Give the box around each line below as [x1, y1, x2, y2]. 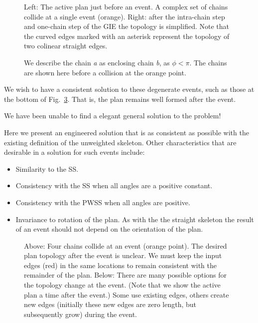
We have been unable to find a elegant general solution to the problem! [4, 110, 221, 121]
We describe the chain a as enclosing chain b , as [24, 57, 170, 67]
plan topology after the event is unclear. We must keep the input [24, 250, 222, 261]
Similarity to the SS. [15, 163, 79, 174]
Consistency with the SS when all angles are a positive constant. [15, 180, 213, 191]
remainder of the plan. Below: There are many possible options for [24, 270, 227, 280]
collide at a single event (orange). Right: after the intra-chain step [24, 11, 225, 21]
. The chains [189, 57, 227, 67]
